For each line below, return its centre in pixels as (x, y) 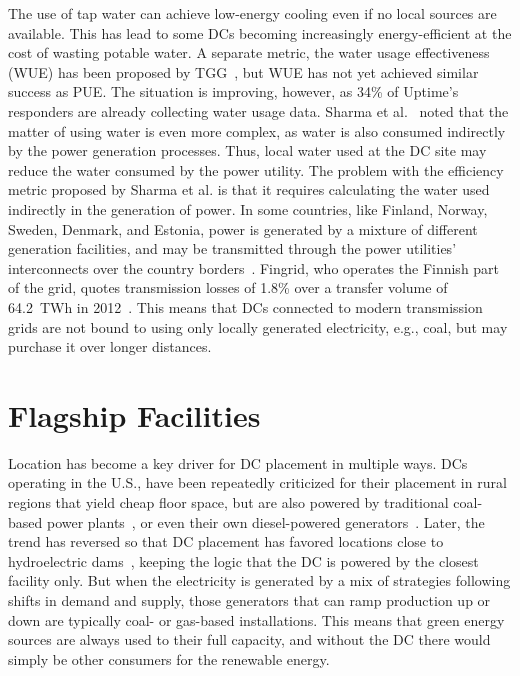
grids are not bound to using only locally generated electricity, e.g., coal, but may (258, 326)
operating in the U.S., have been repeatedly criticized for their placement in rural (257, 482)
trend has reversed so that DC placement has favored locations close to (226, 541)
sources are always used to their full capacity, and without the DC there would (249, 639)
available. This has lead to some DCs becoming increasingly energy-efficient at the (260, 32)
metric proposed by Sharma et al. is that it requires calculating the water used (249, 189)
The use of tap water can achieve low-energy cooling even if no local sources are (252, 13)
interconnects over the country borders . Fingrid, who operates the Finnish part (254, 267)
